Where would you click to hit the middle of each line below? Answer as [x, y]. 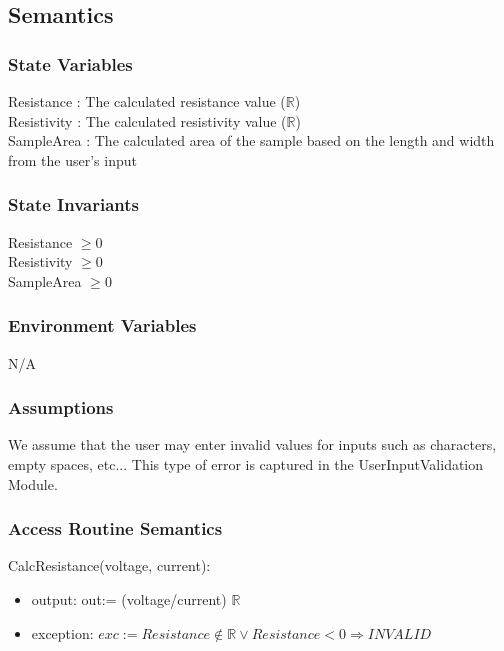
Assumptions [61, 407]
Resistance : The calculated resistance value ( [147, 101]
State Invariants [73, 204]
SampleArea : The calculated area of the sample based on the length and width [251, 140]
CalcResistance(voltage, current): [109, 565]
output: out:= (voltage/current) [129, 599]
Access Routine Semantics [115, 528]
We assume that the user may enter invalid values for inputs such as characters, [252, 444]
